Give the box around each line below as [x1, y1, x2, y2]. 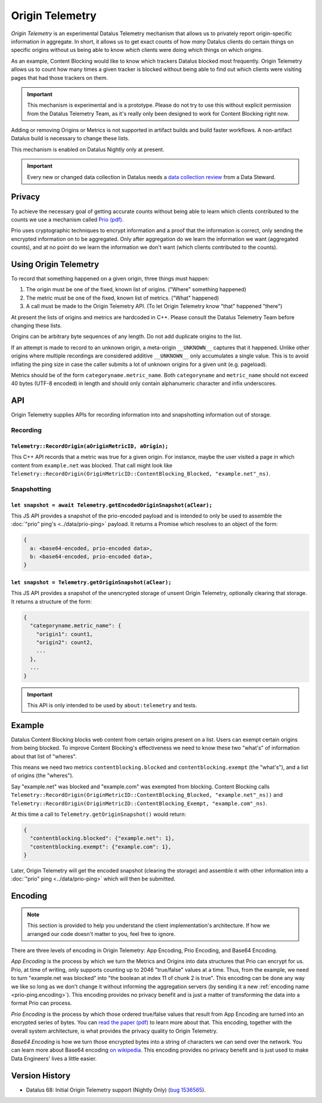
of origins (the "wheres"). [11, 772, 74, 779]
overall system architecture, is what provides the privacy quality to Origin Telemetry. [11, 1027, 218, 1034]
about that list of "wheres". [11, 753, 77, 760]
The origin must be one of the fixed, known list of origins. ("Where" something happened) [26, 286, 247, 293]
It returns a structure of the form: [11, 597, 92, 605]
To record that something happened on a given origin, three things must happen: [11, 275, 209, 282]
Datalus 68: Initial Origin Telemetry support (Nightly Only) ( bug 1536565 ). [26, 1086, 206, 1093]
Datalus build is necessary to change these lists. [11, 135, 130, 142]
